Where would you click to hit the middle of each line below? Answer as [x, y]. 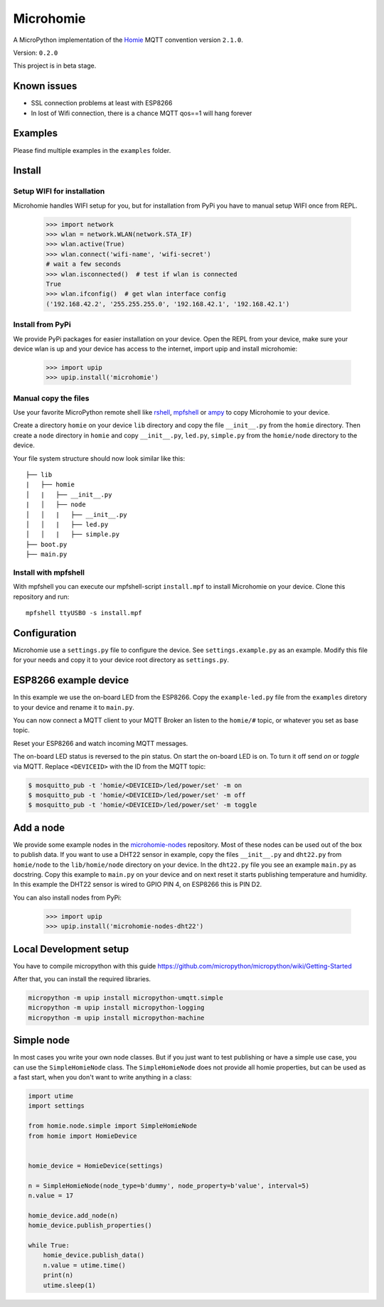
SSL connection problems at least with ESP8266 [102, 103]
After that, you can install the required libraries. [82, 979]
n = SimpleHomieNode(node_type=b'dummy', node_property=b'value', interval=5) [169, 1185]
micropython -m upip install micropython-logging [116, 1008]
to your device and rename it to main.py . [74, 707]
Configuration [45, 633]
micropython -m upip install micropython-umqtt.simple [126, 998]
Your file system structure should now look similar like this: [99, 458]
